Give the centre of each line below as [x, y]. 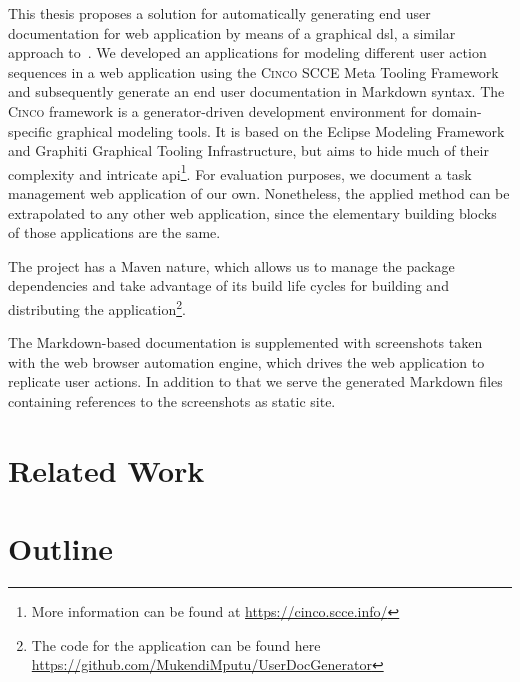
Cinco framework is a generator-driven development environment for [218, 110]
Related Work [106, 469]
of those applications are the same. [114, 232]
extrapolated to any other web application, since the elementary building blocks [252, 212]
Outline [61, 548]
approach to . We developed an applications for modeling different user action [247, 52]
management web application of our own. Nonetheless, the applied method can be [259, 193]
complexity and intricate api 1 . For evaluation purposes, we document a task [240, 172]
